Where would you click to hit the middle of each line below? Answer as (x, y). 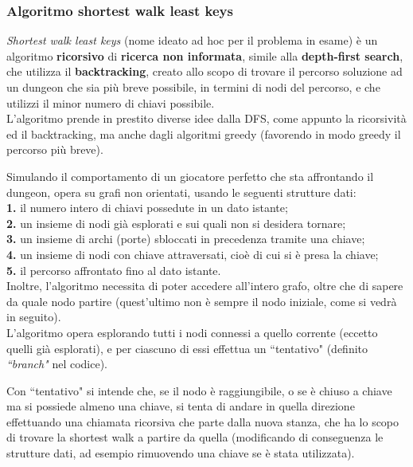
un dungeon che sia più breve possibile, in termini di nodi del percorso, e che (193, 87)
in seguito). (34, 317)
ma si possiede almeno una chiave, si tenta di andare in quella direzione (181, 406)
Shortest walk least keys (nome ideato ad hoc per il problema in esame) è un (192, 40)
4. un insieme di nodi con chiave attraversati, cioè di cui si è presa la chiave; (193, 254)
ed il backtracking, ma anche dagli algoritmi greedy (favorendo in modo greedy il (204, 133)
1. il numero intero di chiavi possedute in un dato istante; (147, 208)
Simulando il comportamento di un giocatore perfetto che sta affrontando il (190, 176)
